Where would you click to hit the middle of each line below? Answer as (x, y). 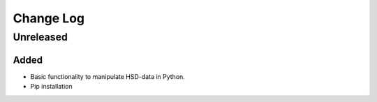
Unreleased (40, 37)
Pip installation (51, 87)
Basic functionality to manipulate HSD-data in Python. (108, 76)
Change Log (49, 18)
